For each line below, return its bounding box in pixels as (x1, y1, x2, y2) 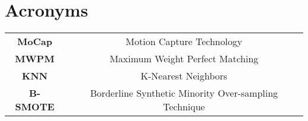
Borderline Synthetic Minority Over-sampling (90, 86, 278, 100)
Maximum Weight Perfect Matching (110, 52, 259, 66)
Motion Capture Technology (126, 34, 242, 49)
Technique (163, 100, 205, 114)
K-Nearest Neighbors (140, 69, 227, 83)
